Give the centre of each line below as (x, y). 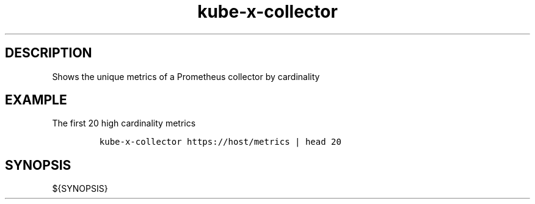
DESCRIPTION (49, 53)
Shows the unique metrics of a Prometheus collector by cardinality (186, 76)
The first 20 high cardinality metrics (124, 123)
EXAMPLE (36, 100)
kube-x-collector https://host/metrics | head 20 (220, 142)
